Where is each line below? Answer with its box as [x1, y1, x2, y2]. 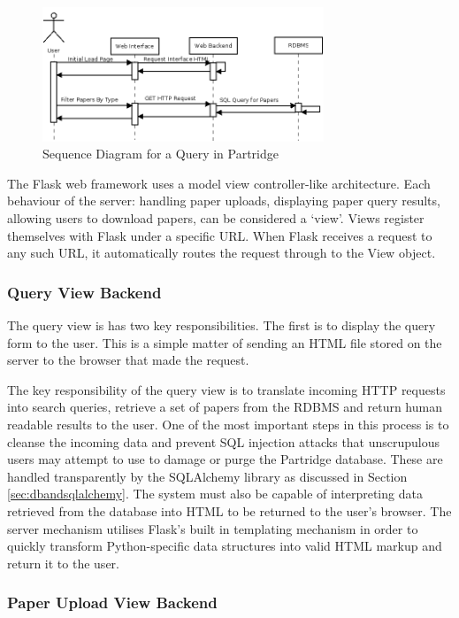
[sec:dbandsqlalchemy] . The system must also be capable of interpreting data [7, 484, 423, 503]
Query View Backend [7, 281, 162, 303]
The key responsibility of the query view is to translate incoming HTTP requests [7, 380, 446, 398]
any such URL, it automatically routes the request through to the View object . [7, 243, 436, 262]
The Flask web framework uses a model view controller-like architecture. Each [7, 174, 431, 192]
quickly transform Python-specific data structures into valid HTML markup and [7, 537, 442, 555]
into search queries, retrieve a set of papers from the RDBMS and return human [7, 398, 442, 416]
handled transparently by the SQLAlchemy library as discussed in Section [7, 467, 408, 485]
